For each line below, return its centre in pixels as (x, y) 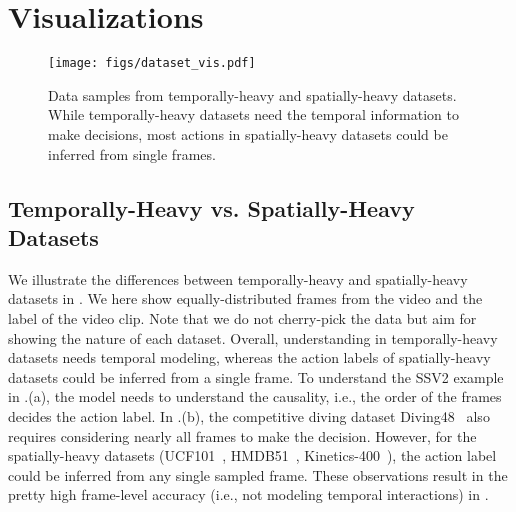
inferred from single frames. (132, 153)
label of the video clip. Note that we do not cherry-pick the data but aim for (242, 317)
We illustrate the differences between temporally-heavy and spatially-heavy (238, 278)
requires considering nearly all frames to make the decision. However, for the (242, 435)
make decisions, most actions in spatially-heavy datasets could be (248, 133)
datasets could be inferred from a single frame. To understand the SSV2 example (256, 376)
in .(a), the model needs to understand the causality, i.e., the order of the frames (255, 396)
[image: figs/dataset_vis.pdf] (152, 63)
